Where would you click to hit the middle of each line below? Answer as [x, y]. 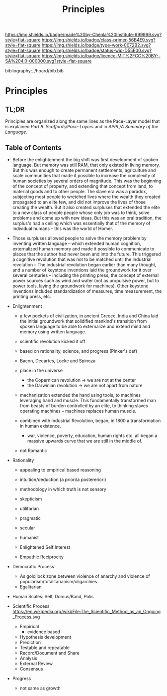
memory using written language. [53, 332]
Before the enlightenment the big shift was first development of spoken [85, 160]
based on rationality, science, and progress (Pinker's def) [79, 351]
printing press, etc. [32, 296]
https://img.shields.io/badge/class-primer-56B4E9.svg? [98, 40]
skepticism [31, 499]
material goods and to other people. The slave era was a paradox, [80, 191]
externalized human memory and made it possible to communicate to [83, 249]
